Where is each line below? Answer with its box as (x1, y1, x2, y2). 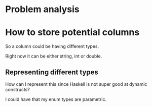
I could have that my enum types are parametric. (5, 96, 107, 102)
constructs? (5, 86, 30, 92)
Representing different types (5, 68, 99, 76)
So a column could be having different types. (5, 43, 99, 49)
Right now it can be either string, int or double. (5, 53, 102, 59)
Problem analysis (5, 4, 80, 15)
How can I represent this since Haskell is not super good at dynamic (5, 81, 147, 87)
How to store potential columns (5, 27, 140, 38)
